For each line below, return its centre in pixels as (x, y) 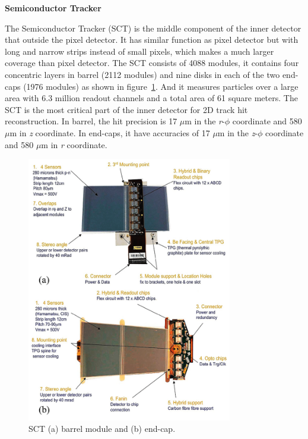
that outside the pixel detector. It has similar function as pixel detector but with (152, 40)
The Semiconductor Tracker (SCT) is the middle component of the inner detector (153, 28)
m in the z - (238, 132)
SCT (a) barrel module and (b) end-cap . (102, 429)
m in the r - (205, 121)
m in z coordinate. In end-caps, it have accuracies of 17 (110, 132)
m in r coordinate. (74, 144)
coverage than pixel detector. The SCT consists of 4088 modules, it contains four (152, 63)
